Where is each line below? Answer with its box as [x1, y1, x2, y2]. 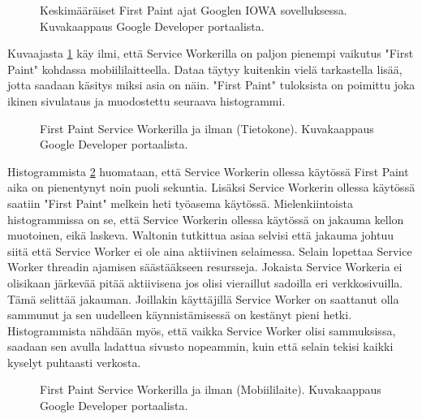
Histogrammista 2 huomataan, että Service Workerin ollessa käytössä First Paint [7, 162, 409, 179]
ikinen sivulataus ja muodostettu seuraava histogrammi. [7, 92, 286, 109]
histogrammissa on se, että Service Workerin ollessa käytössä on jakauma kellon [7, 210, 404, 227]
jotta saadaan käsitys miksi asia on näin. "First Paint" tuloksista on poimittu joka [7, 76, 416, 93]
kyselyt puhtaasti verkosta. [7, 353, 141, 370]
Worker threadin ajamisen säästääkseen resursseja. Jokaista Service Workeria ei [7, 258, 403, 275]
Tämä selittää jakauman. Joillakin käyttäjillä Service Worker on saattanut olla [7, 290, 399, 307]
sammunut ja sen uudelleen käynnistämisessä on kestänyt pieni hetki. [7, 306, 352, 323]
